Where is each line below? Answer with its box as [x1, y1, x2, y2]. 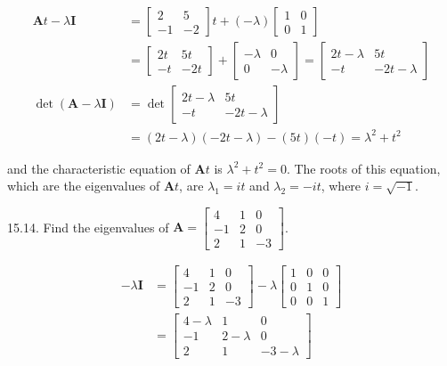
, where [321, 176, 362, 195]
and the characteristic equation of [7, 159, 191, 177]
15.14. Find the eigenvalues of [7, 217, 169, 236]
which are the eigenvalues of [7, 176, 160, 195]
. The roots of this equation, [286, 159, 441, 177]
